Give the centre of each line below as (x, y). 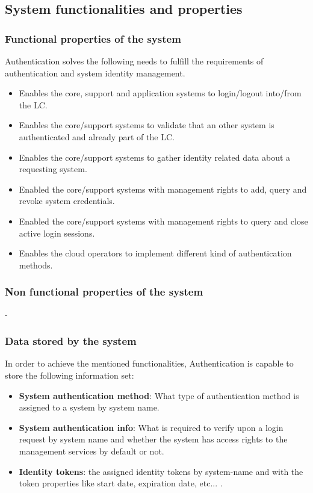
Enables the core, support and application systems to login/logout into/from (160, 93)
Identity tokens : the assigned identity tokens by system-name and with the (161, 471)
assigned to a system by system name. (89, 407)
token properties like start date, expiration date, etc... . (121, 483)
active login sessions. (57, 233)
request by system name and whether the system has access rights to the (153, 439)
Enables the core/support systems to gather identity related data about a (155, 157)
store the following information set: (70, 375)
